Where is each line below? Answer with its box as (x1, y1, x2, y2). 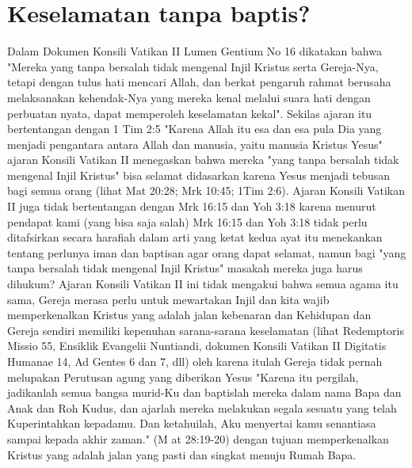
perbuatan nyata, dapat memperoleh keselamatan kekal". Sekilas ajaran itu (7, 105, 372, 121)
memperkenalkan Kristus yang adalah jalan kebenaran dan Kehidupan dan (7, 306, 372, 323)
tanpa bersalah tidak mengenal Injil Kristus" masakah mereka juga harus (7, 260, 363, 276)
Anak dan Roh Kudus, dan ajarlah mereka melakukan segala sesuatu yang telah (7, 399, 397, 416)
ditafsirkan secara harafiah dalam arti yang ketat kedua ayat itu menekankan (7, 229, 383, 245)
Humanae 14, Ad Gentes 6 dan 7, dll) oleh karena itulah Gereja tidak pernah (7, 353, 383, 369)
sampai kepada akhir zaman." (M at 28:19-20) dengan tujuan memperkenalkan (7, 430, 389, 447)
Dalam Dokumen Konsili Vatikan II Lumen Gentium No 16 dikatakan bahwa (7, 43, 382, 59)
